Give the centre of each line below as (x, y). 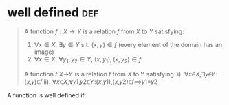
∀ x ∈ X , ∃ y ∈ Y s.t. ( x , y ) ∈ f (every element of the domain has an (128, 44)
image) (44, 52)
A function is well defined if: (47, 95)
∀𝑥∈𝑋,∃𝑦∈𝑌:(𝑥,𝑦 (201, 74)
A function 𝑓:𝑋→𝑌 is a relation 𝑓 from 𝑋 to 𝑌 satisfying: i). (103, 74)
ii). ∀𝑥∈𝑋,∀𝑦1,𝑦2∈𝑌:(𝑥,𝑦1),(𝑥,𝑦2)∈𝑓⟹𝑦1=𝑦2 (101, 81)
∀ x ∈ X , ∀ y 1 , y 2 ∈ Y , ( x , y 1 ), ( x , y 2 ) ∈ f (88, 60)
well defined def (53, 13)
